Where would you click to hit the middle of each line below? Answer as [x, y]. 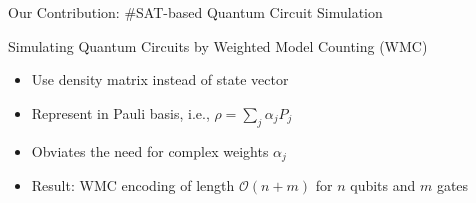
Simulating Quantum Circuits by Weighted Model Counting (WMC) [218, 45]
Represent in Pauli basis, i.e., [120, 112]
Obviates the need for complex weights [150, 150]
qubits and [383, 185]
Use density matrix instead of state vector [160, 79]
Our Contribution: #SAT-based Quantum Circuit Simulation [195, 12]
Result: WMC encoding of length [133, 185]
